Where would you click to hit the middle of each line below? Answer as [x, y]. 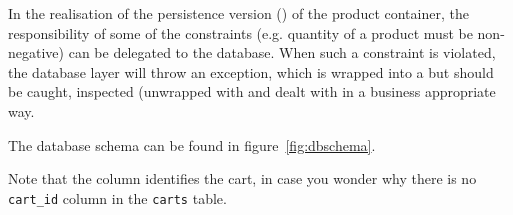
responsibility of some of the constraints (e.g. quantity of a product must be [240, 32]
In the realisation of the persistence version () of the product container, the [238, 13]
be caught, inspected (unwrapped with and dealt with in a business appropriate [252, 91]
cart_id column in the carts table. [117, 197]
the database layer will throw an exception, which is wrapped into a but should [251, 71]
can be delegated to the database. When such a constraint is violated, [282, 52]
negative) [36, 52]
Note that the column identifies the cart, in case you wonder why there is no [242, 178]
